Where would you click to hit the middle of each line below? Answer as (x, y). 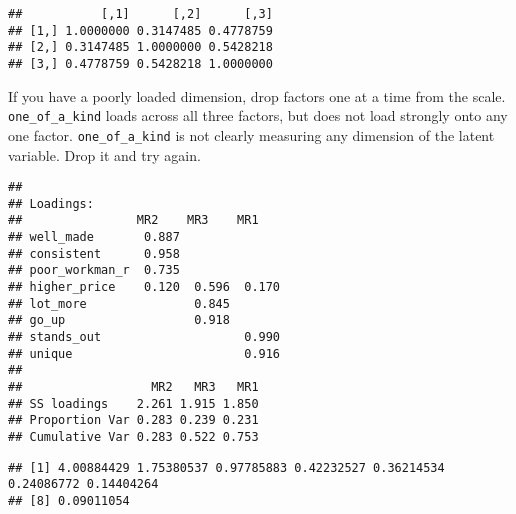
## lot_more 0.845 (119, 303)
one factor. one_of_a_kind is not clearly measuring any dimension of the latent (251, 134)
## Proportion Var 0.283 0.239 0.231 (133, 420)
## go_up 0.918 (119, 320)
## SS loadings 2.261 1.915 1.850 (133, 403)
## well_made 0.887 (94, 237)
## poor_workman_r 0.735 (94, 270)
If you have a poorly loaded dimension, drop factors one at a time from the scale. (257, 95)
